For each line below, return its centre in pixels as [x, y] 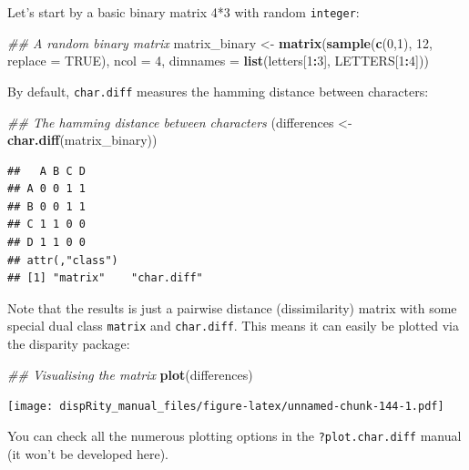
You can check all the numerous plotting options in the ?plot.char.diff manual [234, 435]
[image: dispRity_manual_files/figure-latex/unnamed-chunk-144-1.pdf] [226, 407]
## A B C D [46, 171]
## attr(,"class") [63, 260]
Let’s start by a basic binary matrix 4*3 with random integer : [184, 12]
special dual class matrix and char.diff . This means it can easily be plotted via [233, 326]
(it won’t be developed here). [88, 453]
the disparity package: [69, 344]
